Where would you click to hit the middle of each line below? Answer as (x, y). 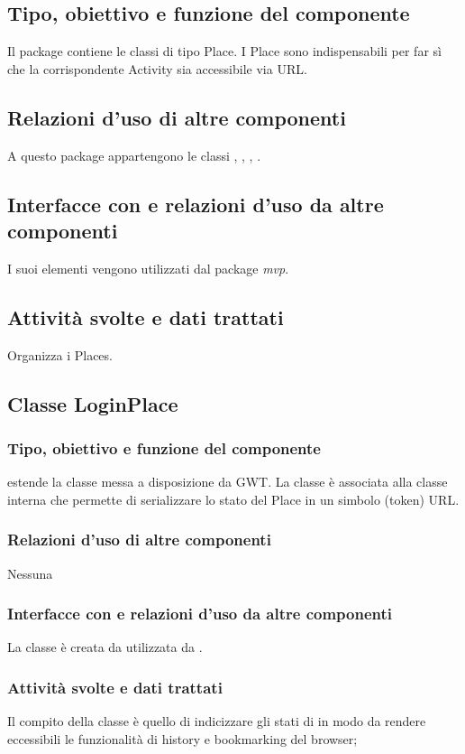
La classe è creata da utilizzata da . (105, 647)
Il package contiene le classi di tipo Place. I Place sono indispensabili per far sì (224, 51)
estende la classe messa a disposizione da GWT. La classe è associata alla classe (228, 482)
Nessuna (30, 573)
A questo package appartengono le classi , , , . (134, 155)
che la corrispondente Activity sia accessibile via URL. (157, 68)
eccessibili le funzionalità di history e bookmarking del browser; (182, 738)
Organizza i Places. (60, 354)
